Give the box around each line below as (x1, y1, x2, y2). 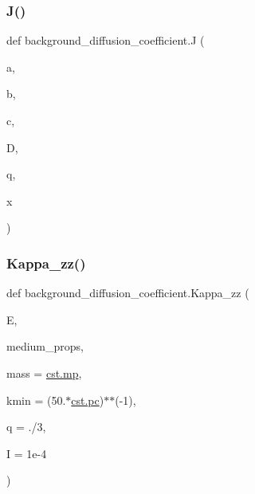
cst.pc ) (71, 391, 104, 408)
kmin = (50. (6, 391, 66, 408)
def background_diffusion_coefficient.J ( (6, 32, 205, 49)
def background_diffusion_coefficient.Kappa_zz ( (6, 284, 249, 301)
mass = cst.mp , (6, 364, 82, 381)
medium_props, (6, 338, 84, 355)
